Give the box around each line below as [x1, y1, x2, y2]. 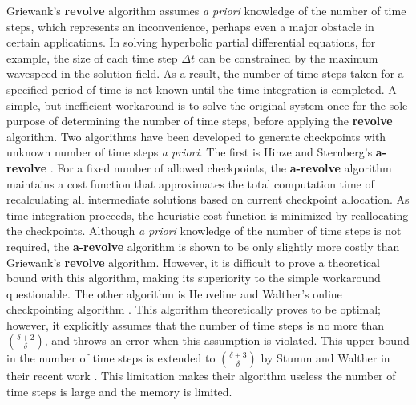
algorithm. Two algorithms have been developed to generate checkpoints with [6, 128, 386, 144]
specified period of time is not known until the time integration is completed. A [6, 80, 397, 97]
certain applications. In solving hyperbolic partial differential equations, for [6, 34, 376, 51]
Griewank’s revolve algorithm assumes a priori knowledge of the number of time [6, 2, 406, 18]
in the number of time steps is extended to [6, 350, 216, 367]
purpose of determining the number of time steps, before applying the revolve [6, 112, 393, 129]
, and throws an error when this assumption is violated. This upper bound [44, 332, 410, 349]
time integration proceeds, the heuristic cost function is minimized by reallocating [6, 206, 409, 223]
